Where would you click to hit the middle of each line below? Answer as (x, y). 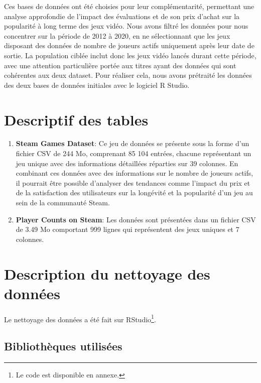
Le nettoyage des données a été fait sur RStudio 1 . (80, 318)
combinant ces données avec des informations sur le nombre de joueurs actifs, (135, 173)
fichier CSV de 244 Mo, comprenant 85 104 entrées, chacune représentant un (134, 153)
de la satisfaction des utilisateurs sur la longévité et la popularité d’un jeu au (134, 193)
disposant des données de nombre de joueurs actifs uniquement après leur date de (129, 45)
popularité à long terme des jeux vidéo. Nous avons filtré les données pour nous (126, 26)
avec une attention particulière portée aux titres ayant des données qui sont (120, 65)
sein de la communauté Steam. (63, 203)
